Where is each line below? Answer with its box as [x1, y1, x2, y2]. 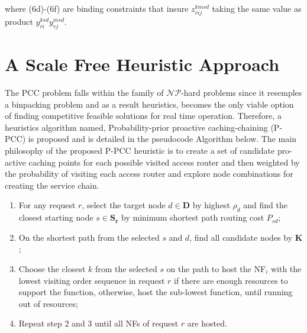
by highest [192, 199, 230, 211]
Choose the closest [18, 263, 86, 274]
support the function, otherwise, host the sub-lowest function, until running [18, 286, 293, 298]
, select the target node [82, 199, 166, 211]
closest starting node [18, 211, 93, 224]
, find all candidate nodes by [189, 231, 293, 243]
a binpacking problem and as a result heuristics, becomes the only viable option [5, 98, 294, 110]
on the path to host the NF [166, 263, 266, 274]
